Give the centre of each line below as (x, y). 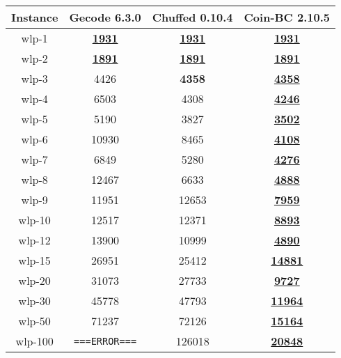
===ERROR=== (105, 341)
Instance (35, 17)
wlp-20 (34, 280)
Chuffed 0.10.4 (192, 17)
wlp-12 (34, 240)
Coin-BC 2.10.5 (287, 17)
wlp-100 (34, 341)
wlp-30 (34, 301)
